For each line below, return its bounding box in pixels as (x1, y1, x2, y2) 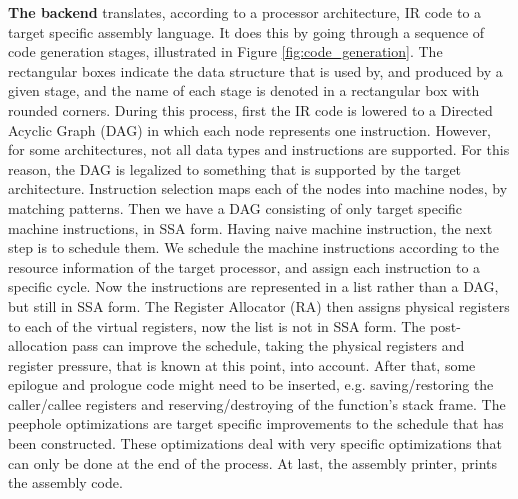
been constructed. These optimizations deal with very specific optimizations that (8, 433, 502, 454)
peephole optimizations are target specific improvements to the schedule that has (8, 413, 504, 434)
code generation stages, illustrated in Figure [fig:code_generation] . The (8, 41, 443, 62)
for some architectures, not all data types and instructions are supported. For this (8, 139, 510, 160)
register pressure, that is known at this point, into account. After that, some (8, 354, 476, 375)
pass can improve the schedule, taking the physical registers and (72, 335, 465, 356)
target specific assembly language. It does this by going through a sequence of (8, 21, 485, 42)
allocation (8, 335, 68, 356)
